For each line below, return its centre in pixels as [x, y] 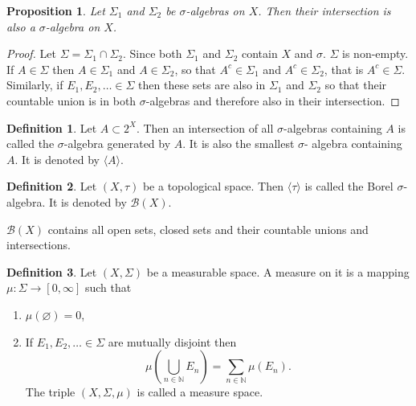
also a [21, 26]
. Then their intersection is [324, 10]
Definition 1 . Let [52, 127]
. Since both [153, 53]
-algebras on [215, 10]
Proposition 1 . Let [56, 10]
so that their [356, 85]
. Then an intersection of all [205, 127]
